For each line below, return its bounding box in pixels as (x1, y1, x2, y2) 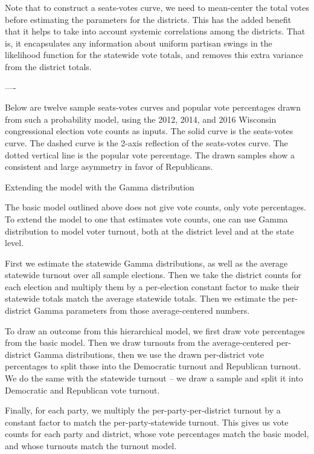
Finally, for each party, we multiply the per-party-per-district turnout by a (5, 404, 281, 417)
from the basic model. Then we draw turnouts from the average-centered (5, 336, 274, 349)
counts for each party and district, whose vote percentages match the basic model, (5, 427, 309, 440)
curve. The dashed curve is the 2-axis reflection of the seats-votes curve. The (5, 136, 288, 149)
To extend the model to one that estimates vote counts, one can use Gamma (5, 212, 288, 225)
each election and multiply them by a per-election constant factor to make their (5, 280, 300, 293)
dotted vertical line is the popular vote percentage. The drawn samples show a (5, 148, 295, 161)
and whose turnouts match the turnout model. (5, 439, 177, 452)
